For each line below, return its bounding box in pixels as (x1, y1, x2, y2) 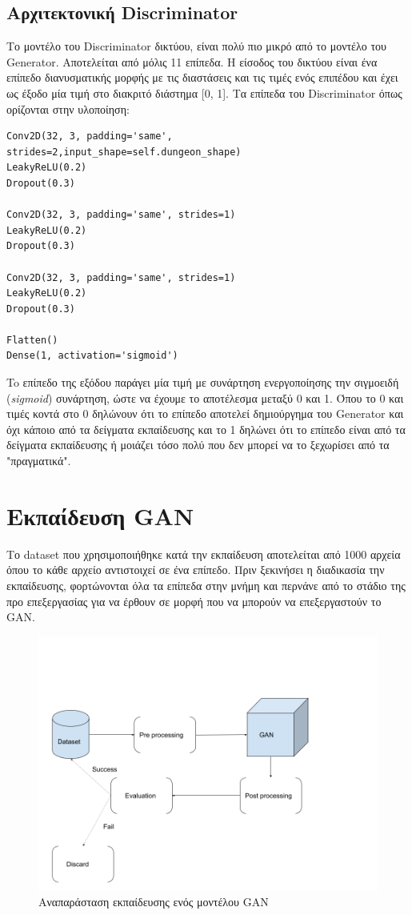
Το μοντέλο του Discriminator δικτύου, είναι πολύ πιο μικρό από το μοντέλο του (6, 38, 386, 54)
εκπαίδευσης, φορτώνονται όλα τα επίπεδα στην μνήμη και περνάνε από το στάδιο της (6, 576, 406, 593)
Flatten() (6, 334, 58, 346)
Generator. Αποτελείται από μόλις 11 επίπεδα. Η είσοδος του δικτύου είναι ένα (6, 53, 378, 70)
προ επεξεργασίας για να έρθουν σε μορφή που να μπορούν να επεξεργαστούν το (6, 592, 382, 609)
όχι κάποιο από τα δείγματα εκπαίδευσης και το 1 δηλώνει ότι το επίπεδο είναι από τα (6, 420, 406, 437)
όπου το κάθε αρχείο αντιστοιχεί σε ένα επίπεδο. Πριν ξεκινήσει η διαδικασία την (6, 561, 385, 578)
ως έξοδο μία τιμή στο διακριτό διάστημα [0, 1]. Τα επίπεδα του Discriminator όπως (6, 84, 402, 101)
